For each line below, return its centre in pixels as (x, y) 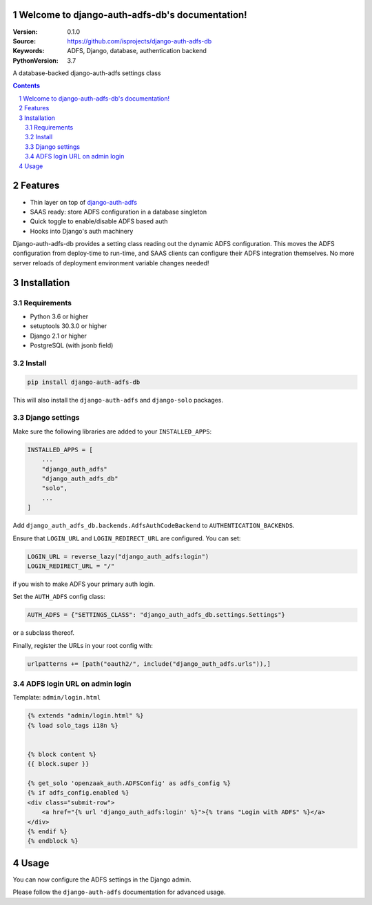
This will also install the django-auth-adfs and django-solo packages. (118, 400)
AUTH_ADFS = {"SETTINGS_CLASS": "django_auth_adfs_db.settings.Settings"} (156, 615)
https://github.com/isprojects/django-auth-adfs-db (139, 41)
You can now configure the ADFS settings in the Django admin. (102, 879)
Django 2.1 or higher (59, 336)
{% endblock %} (53, 841)
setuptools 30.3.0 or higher (69, 326)
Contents (27, 85)
